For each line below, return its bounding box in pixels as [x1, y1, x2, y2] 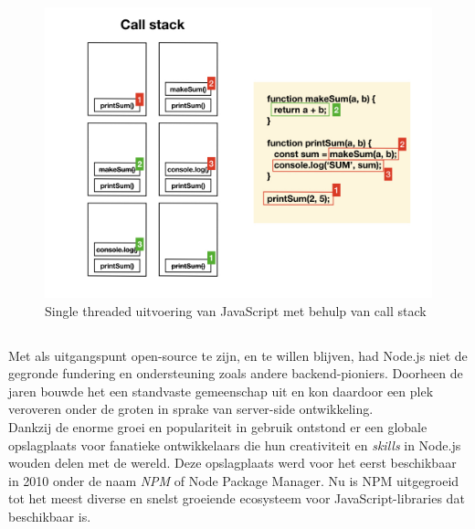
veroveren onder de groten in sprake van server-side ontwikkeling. [8, 399, 374, 418]
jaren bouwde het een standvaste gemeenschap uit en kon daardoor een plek [8, 381, 434, 400]
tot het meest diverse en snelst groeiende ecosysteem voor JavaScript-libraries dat [8, 489, 465, 508]
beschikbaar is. [8, 506, 91, 525]
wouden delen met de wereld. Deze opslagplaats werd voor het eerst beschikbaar [8, 453, 457, 472]
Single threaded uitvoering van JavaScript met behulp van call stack [45, 301, 427, 320]
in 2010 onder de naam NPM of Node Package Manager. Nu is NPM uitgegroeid [8, 471, 459, 490]
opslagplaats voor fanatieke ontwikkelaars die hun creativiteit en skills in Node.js [8, 435, 461, 454]
